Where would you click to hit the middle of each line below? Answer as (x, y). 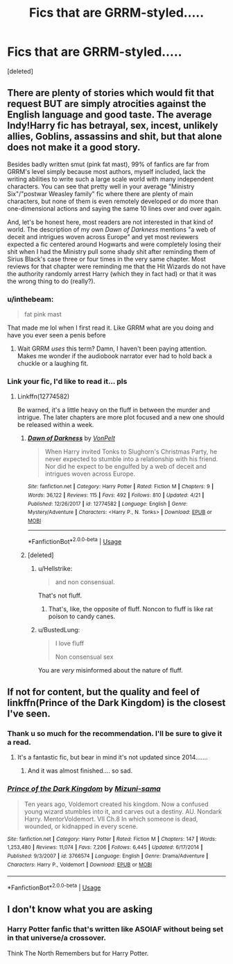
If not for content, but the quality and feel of (103, 692)
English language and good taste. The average (110, 115)
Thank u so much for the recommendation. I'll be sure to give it (115, 733)
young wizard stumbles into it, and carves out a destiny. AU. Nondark (123, 811)
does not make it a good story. (74, 147)
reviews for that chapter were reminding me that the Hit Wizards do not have (116, 266)
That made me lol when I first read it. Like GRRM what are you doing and (111, 328)
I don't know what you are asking (80, 909)
